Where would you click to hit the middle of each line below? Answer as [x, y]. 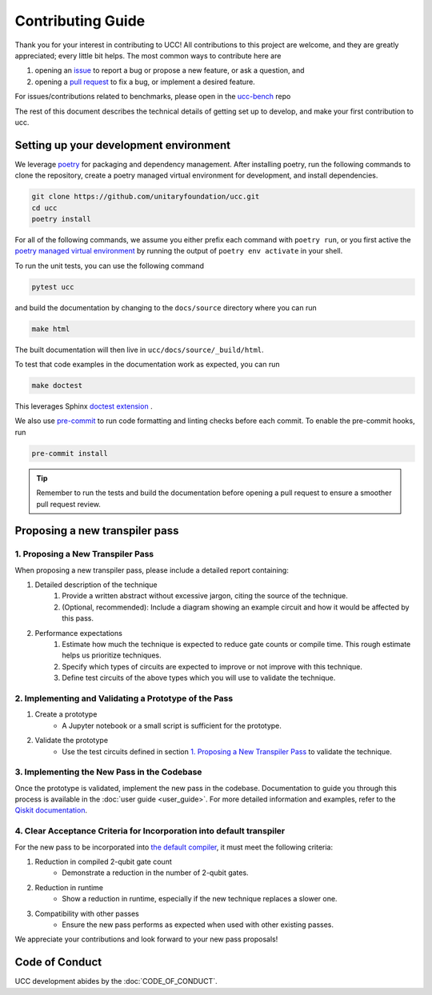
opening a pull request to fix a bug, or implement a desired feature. [145, 82]
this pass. [78, 618]
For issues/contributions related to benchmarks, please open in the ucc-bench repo [153, 97]
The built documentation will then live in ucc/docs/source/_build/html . [139, 350]
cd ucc [44, 208]
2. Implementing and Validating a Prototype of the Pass [124, 698]
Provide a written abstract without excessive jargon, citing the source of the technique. [205, 596]
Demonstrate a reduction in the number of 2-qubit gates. [155, 873]
